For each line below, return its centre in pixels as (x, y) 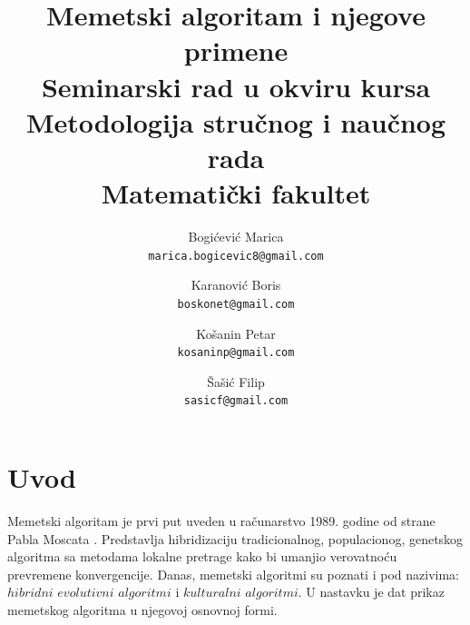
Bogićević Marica (236, 237)
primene (236, 50)
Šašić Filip (236, 381)
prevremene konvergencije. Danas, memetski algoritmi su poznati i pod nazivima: (233, 574)
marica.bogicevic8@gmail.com (236, 256)
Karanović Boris (236, 285)
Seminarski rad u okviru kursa (236, 86)
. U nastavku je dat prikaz (371, 592)
